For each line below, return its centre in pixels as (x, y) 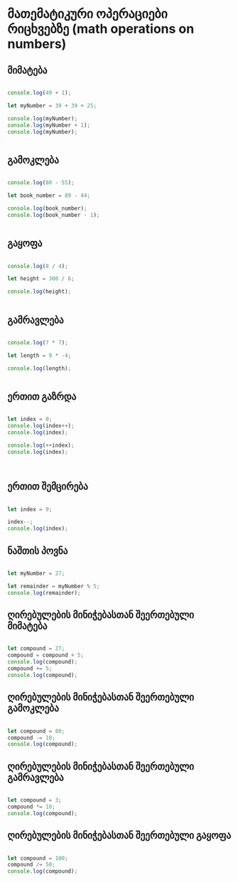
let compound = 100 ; (38, 858)
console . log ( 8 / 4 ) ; (38, 266)
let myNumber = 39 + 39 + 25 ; (52, 105)
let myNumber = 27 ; (36, 573)
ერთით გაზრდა (42, 397)
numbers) (37, 44)
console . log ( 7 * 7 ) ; (38, 342)
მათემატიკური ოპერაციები (88, 14)
